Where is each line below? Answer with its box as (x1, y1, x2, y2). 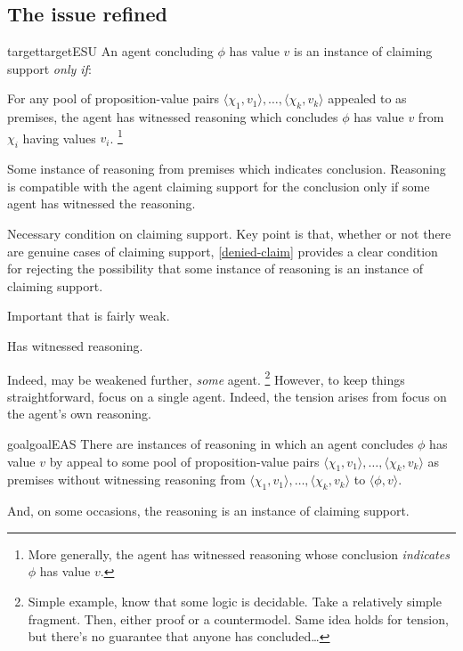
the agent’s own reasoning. (7, 404, 151, 423)
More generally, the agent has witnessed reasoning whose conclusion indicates (28, 544, 450, 563)
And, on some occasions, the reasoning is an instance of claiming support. (7, 501, 410, 520)
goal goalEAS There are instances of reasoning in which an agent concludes (7, 435, 414, 453)
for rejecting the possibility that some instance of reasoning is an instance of (7, 259, 423, 278)
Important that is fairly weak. (7, 306, 170, 325)
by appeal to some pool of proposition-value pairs (49, 452, 320, 470)
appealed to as (328, 89, 407, 108)
